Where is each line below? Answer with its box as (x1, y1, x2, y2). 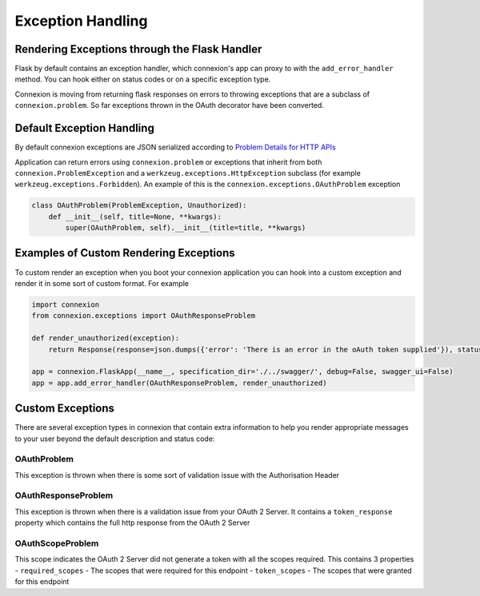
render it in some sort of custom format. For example (14, 278, 190, 288)
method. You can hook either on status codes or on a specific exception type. (14, 74, 271, 84)
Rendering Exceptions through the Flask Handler (14, 42, 262, 56)
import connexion (31, 300, 100, 309)
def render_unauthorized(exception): (31, 334, 180, 343)
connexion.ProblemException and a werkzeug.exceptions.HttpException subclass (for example (14, 168, 362, 177)
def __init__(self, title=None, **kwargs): (48, 212, 222, 221)
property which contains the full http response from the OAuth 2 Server (14, 518, 250, 527)
